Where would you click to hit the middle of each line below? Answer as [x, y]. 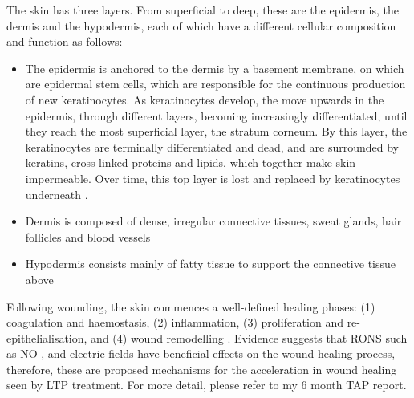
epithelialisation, [47, 337]
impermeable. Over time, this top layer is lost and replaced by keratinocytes [213, 178]
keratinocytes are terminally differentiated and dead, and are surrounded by [212, 146]
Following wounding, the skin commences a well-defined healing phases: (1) [191, 306]
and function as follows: [65, 41]
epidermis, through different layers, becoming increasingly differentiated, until [216, 115]
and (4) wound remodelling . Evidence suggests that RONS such [249, 337]
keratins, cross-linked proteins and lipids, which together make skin [191, 162]
